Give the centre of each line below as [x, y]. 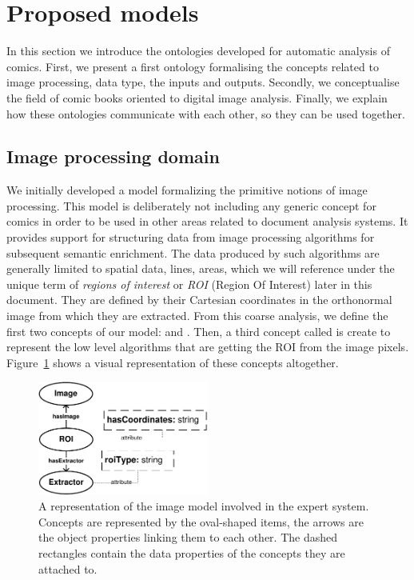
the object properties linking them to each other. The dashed [188, 537]
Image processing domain [113, 156]
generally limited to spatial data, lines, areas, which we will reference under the [201, 268]
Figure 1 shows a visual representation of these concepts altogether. [173, 362]
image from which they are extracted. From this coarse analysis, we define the [197, 316]
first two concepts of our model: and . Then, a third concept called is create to [199, 331]
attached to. [68, 568]
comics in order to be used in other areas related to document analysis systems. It [207, 221]
